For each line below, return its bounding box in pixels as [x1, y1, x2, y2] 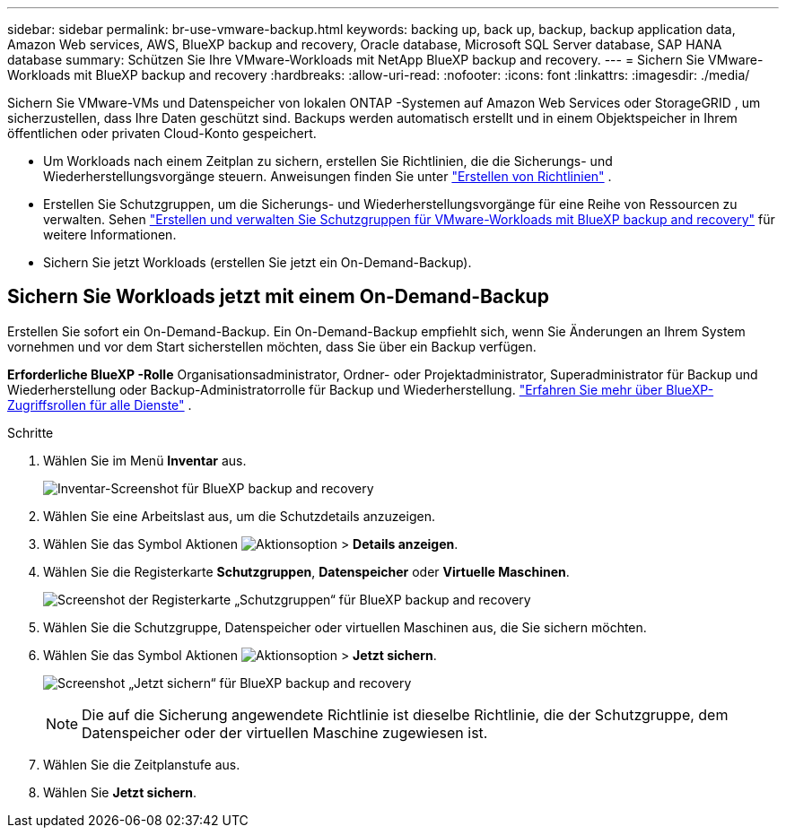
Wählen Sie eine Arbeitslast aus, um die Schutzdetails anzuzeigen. [43, 508, 435, 524]
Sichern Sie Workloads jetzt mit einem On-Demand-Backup [7, 285, 549, 309]
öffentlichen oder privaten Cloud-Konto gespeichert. [7, 126, 317, 141]
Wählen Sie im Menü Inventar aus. [43, 452, 247, 468]
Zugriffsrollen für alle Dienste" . [7, 396, 192, 413]
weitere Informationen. [43, 227, 177, 242]
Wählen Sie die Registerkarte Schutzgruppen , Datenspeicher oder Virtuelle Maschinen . [43, 563, 570, 579]
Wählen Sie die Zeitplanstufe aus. [43, 756, 240, 772]
